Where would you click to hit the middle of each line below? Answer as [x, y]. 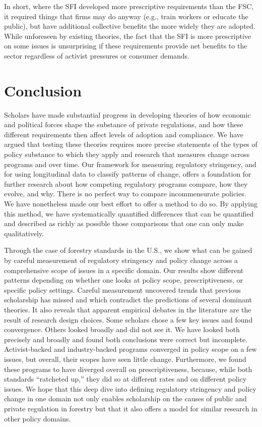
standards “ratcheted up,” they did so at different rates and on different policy [125, 379]
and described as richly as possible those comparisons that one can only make [124, 223]
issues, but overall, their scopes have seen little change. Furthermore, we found [125, 359]
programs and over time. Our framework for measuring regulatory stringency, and [130, 164]
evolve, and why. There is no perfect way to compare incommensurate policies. [125, 194]
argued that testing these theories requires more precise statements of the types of [131, 144]
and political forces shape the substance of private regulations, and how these [124, 124]
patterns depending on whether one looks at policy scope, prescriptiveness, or [124, 280]
